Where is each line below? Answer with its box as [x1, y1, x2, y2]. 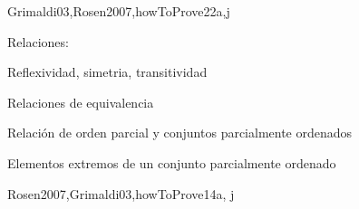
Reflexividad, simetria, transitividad [7, 62, 208, 81]
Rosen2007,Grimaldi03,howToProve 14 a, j [7, 184, 235, 203]
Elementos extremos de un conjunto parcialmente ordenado [7, 153, 336, 172]
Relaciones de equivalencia [7, 92, 154, 111]
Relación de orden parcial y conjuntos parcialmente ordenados [7, 123, 353, 142]
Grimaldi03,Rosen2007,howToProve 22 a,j [7, 2, 230, 20]
